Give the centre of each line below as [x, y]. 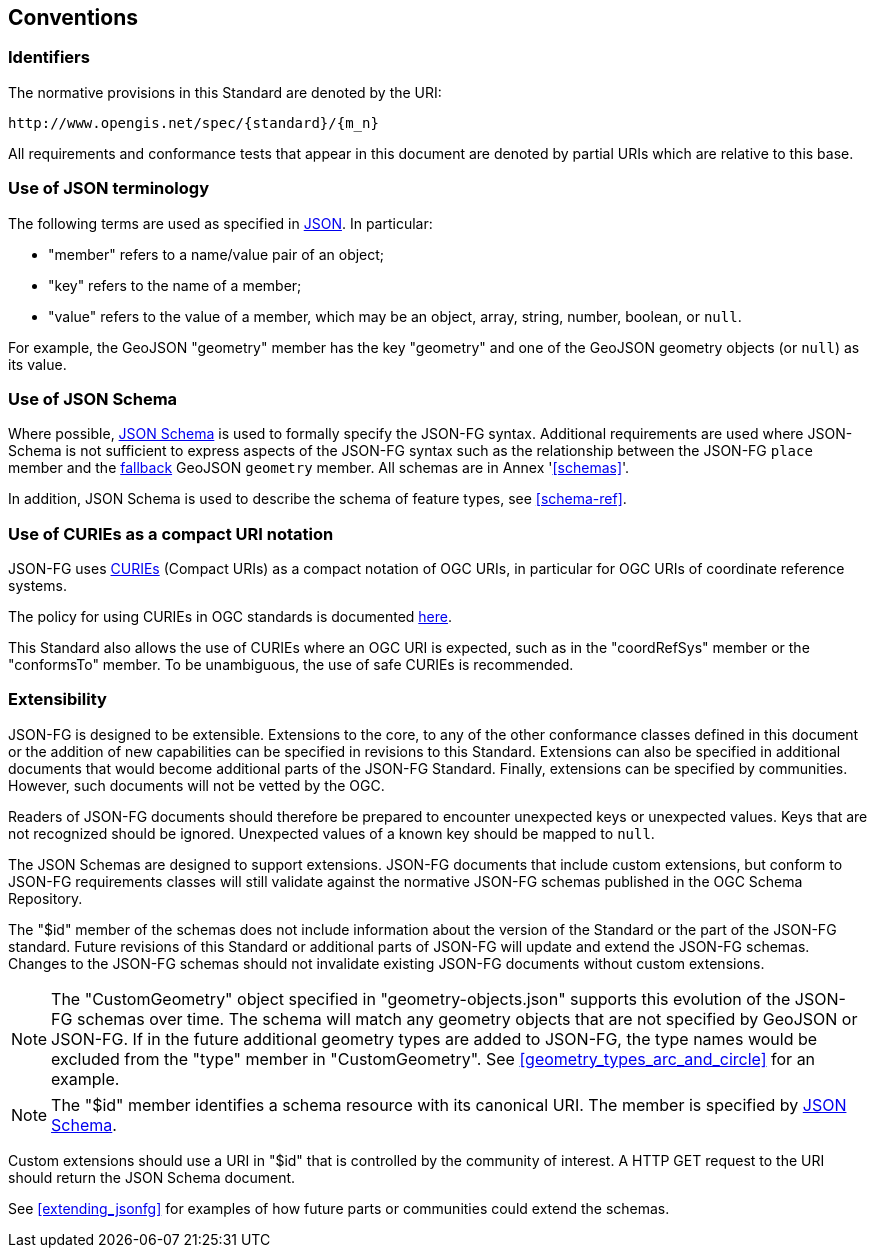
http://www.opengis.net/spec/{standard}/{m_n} [193, 122]
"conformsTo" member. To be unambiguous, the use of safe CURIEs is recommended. [291, 665]
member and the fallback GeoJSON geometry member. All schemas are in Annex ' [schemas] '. [319, 468]
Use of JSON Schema [93, 398]
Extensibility [57, 699]
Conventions [73, 17]
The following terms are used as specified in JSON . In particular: [220, 223]
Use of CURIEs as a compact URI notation [171, 533]
